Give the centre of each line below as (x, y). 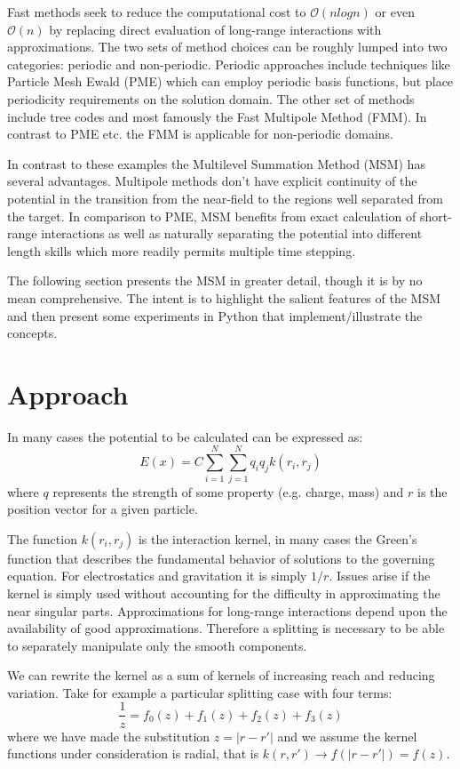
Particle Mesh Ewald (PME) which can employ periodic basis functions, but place (230, 81)
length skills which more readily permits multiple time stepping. (182, 250)
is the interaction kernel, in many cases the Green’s (278, 538)
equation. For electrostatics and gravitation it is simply (157, 576)
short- (436, 216)
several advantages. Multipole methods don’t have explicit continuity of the (212, 181)
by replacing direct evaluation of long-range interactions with (215, 29)
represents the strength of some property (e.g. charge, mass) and (228, 491)
